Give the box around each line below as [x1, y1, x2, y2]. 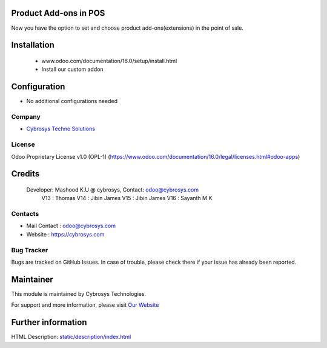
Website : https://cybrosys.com [26, 230, 105, 238]
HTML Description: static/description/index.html [11, 333, 131, 341]
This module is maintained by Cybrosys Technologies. [11, 290, 147, 297]
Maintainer [11, 274, 54, 284]
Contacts [11, 210, 39, 218]
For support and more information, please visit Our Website [11, 301, 159, 309]
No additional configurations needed [26, 98, 118, 105]
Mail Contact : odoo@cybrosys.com [26, 222, 116, 230]
